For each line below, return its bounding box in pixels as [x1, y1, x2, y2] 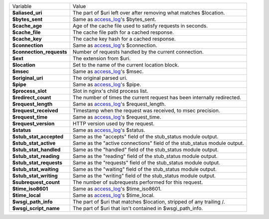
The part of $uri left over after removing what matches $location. [72, 9, 225, 16]
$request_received [12, 107, 58, 114]
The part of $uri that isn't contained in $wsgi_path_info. [72, 205, 203, 212]
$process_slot [12, 87, 47, 94]
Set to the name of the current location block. [72, 62, 179, 68]
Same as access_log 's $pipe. [72, 81, 141, 88]
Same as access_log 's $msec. [72, 68, 144, 74]
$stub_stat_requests [12, 159, 62, 166]
